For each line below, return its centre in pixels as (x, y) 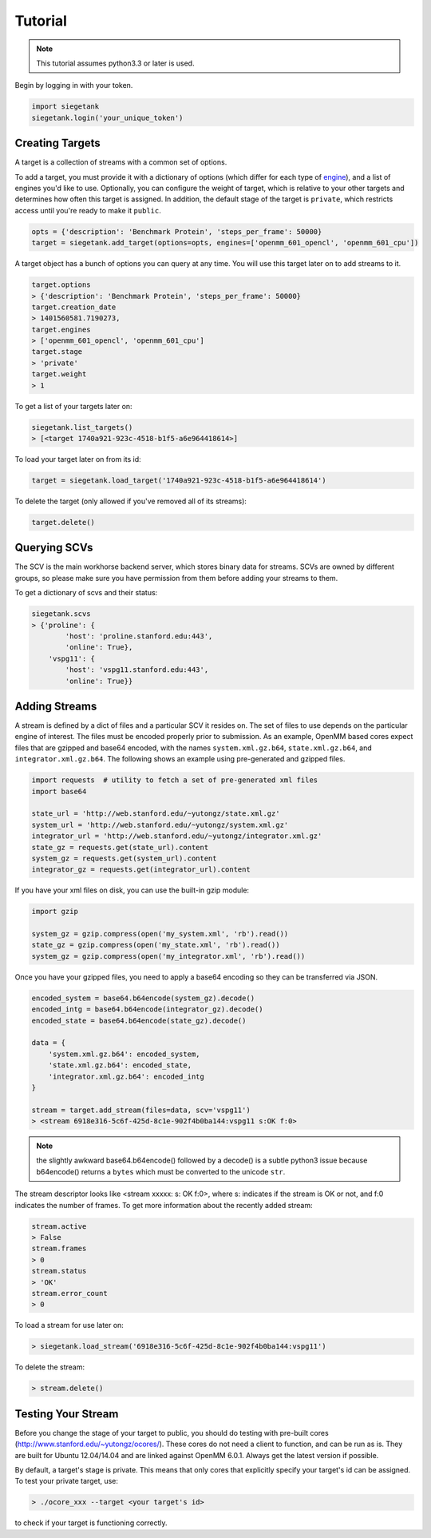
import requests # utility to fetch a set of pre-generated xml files (175, 780)
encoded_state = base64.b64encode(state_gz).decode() (139, 1020)
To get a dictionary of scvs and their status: (86, 593)
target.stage (57, 352)
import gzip (55, 912)
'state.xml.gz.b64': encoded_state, (120, 1065)
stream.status (59, 1271)
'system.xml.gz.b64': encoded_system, (124, 1054)
